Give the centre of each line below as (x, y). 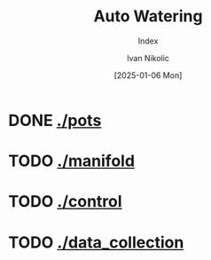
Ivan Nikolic (148, 58)
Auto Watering (148, 16)
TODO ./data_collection (96, 242)
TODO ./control (65, 202)
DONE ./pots (55, 120)
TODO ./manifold (71, 161)
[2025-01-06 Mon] (148, 75)
